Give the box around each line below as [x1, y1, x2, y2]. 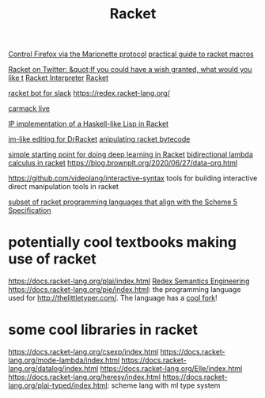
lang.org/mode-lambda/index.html [8, 355, 120, 365]
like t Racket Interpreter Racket [8, 73, 109, 83]
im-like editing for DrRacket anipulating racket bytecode [8, 135, 191, 144]
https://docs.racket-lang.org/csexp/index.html [8, 347, 159, 357]
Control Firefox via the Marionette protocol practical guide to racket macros [8, 49, 255, 59]
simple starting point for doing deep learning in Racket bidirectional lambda [8, 150, 253, 159]
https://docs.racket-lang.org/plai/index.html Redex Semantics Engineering [8, 276, 250, 286]
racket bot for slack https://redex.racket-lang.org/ [8, 89, 170, 98]
